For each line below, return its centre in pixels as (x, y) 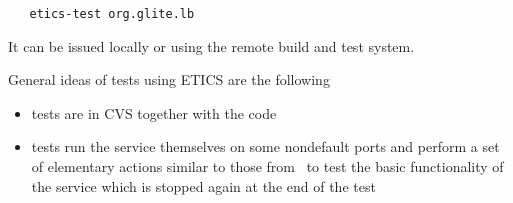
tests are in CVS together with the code (154, 112)
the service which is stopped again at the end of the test (203, 185)
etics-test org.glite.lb (112, 14)
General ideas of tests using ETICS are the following (169, 79)
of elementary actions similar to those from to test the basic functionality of (267, 166)
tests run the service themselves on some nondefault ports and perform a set (265, 146)
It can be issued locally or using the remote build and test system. (211, 45)
